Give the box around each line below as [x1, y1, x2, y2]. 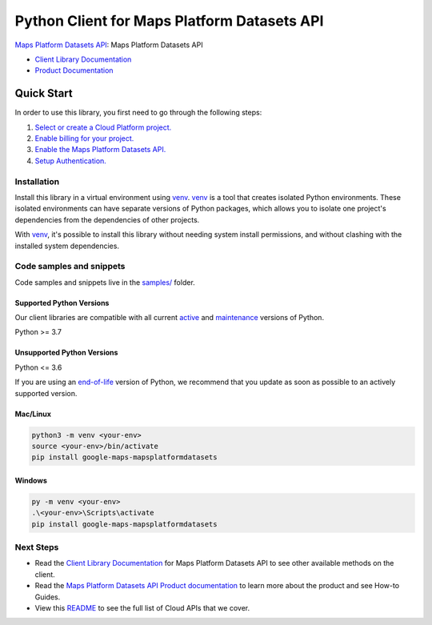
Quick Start [14, 86, 73, 100]
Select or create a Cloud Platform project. [34, 122, 172, 132]
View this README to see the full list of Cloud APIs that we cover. [34, 603, 250, 613]
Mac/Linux [14, 409, 52, 419]
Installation [14, 176, 60, 187]
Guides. [34, 592, 61, 602]
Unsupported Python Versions [14, 348, 118, 358]
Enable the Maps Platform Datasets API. [34, 145, 166, 154]
